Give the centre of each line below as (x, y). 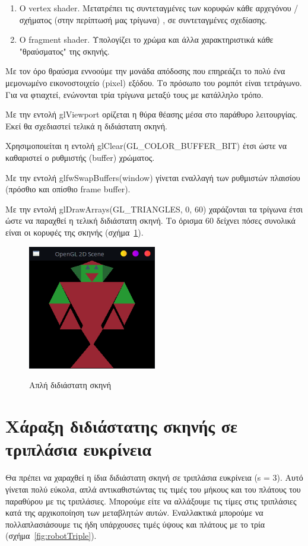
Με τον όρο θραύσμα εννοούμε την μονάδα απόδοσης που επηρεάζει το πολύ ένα (145, 71)
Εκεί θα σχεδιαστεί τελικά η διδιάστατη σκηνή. (86, 126)
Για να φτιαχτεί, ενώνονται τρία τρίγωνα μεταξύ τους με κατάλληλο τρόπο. (134, 94)
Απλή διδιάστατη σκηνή (70, 385)
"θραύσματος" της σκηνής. (64, 51)
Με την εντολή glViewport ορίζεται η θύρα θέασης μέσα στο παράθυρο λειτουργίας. (152, 114)
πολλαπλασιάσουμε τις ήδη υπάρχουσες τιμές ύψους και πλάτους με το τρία (135, 524)
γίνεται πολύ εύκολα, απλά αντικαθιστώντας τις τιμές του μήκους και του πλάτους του (153, 489)
